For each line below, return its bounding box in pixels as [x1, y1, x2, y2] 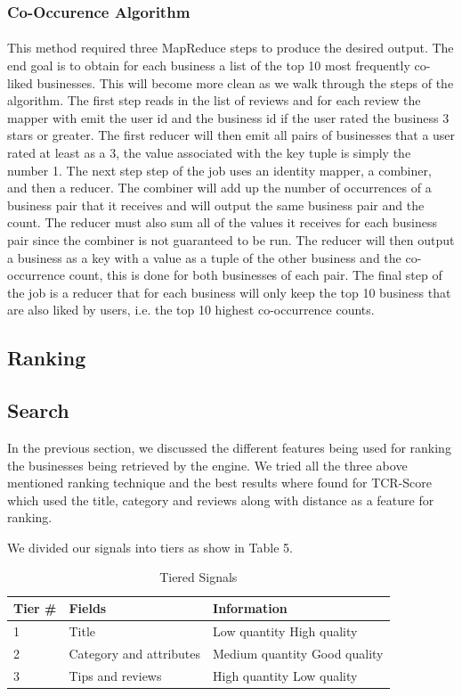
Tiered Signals [159, 568, 238, 586]
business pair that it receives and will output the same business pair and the [7, 195, 425, 214]
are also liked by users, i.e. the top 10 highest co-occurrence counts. [7, 300, 375, 319]
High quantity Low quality [213, 666, 358, 684]
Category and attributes [69, 643, 201, 662]
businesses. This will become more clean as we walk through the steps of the [36, 73, 454, 92]
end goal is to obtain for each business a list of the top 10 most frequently [7, 56, 410, 75]
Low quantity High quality [213, 621, 358, 640]
